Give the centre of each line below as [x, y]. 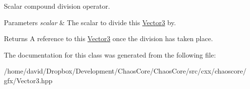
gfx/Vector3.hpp [28, 80]
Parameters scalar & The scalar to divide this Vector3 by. [90, 22]
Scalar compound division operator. [57, 6]
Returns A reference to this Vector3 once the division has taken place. [108, 38]
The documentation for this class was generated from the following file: [110, 54]
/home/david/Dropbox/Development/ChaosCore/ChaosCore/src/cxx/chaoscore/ [125, 71]
